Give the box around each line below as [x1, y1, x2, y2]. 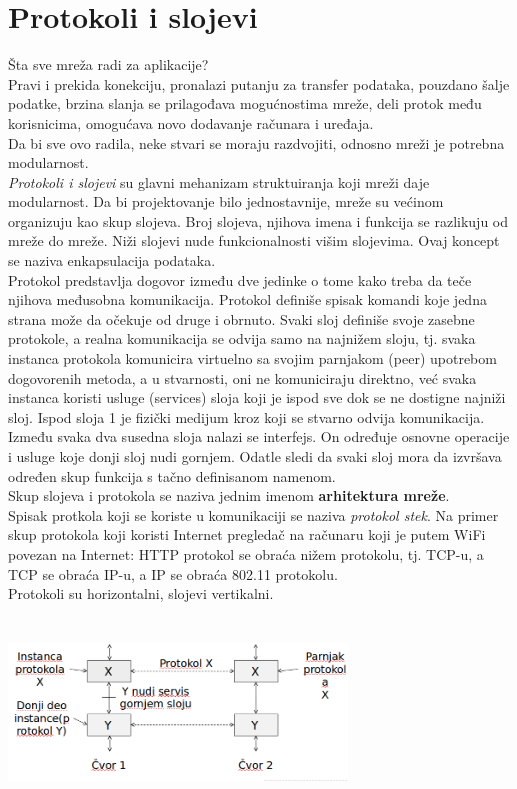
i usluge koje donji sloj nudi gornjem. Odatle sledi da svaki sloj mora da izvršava [8, 446, 502, 466]
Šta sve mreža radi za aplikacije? [8, 54, 209, 75]
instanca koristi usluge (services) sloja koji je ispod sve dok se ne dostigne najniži [8, 387, 506, 408]
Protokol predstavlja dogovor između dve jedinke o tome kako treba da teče [8, 269, 472, 290]
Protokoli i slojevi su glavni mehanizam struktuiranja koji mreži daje [8, 171, 430, 192]
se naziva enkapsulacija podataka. [8, 250, 216, 271]
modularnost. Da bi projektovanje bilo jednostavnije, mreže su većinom [8, 191, 444, 212]
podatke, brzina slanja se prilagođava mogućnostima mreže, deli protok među [8, 93, 482, 114]
